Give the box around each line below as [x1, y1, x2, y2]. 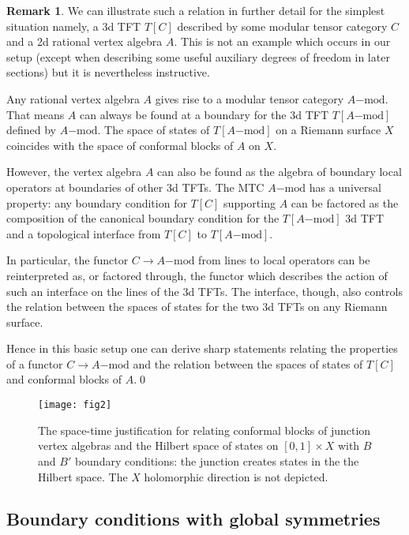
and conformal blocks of [6, 371, 122, 387]
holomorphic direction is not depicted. [144, 468, 328, 484]
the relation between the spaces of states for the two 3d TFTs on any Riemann [6, 298, 388, 315]
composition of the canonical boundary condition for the [6, 210, 280, 226]
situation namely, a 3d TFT [6, 17, 141, 34]
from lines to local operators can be [198, 252, 370, 268]
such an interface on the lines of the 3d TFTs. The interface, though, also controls [6, 282, 403, 299]
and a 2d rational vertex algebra [6, 33, 163, 50]
